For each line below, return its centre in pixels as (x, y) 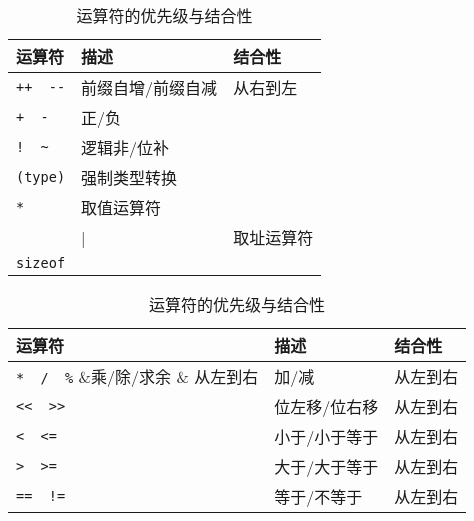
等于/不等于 (318, 496)
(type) (41, 177)
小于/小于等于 (326, 436)
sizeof (41, 263)
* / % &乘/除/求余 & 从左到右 (137, 376)
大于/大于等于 (326, 466)
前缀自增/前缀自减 (149, 87)
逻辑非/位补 (125, 147)
